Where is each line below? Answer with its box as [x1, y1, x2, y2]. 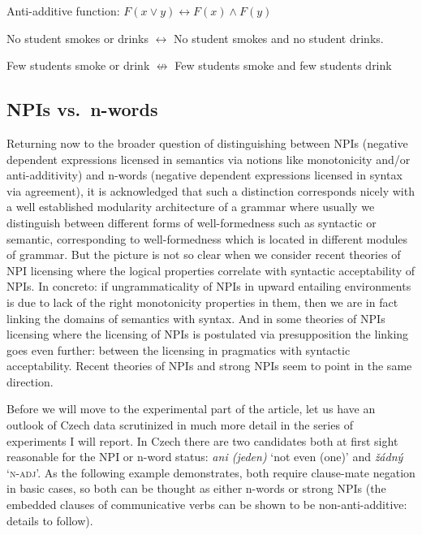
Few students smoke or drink [6, 57, 150, 74]
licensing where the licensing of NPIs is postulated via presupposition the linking [6, 326, 409, 343]
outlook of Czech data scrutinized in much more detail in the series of [6, 416, 353, 434]
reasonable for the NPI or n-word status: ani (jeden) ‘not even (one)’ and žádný [6, 448, 403, 465]
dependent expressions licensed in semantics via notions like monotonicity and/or [6, 150, 411, 167]
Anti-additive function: [6, 2, 120, 19]
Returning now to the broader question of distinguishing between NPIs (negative [6, 134, 408, 151]
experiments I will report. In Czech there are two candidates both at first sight [6, 432, 398, 449]
